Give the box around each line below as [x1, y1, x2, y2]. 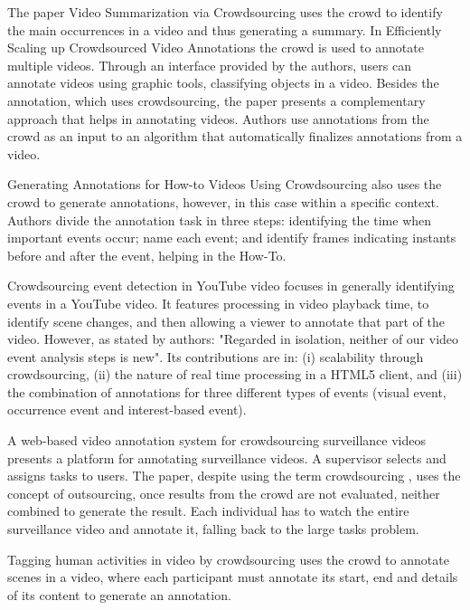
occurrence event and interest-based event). [7, 400, 247, 419]
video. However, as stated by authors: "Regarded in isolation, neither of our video [7, 329, 459, 348]
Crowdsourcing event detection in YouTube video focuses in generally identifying [7, 276, 455, 295]
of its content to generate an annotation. [7, 585, 231, 604]
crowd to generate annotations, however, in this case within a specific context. [7, 192, 439, 211]
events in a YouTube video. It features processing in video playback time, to [7, 293, 429, 312]
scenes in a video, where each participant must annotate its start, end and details [7, 567, 458, 586]
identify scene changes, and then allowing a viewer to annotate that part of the [7, 311, 446, 330]
